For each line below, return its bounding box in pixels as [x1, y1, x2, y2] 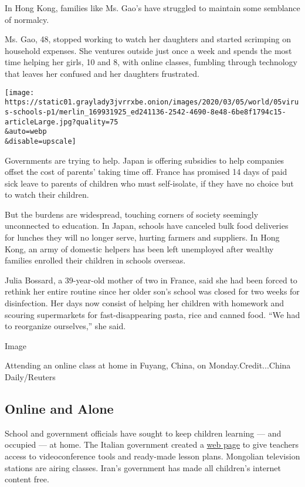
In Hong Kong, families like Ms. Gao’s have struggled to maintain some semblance [5, 2, 300, 13]
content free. [5, 473, 49, 485]
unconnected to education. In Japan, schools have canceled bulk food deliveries [5, 219, 289, 232]
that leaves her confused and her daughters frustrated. [5, 67, 199, 79]
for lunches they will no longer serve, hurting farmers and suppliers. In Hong [5, 231, 280, 243]
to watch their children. [5, 188, 89, 201]
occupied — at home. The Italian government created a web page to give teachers [5, 438, 299, 451]
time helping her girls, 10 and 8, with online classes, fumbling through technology [5, 56, 298, 68]
